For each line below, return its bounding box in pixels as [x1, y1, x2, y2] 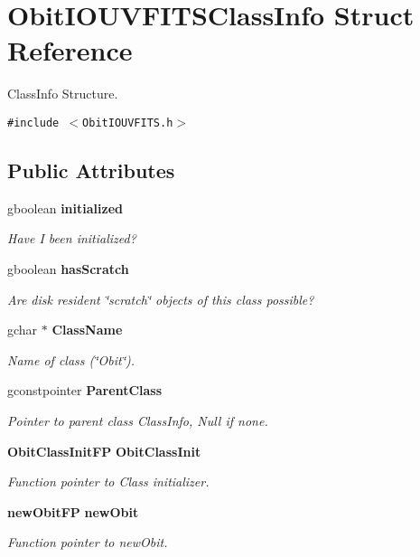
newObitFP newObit [7, 502, 139, 521]
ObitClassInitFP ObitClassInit [7, 441, 201, 460]
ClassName [51, 320, 123, 339]
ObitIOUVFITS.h [82, 116, 173, 129]
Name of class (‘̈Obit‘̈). [7, 350, 135, 369]
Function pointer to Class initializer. [7, 472, 210, 491]
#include [7, 116, 60, 129]
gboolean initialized [7, 198, 123, 217]
